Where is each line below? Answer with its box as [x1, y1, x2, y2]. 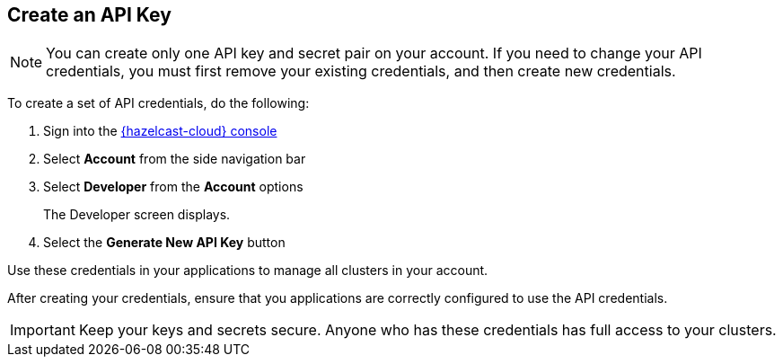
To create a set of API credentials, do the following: [7, 95, 310, 111]
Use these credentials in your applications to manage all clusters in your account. [7, 262, 488, 279]
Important [10, 321, 75, 340]
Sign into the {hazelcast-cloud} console [43, 123, 277, 139]
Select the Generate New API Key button [43, 235, 286, 251]
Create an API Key [7, 4, 172, 26]
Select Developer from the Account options [43, 179, 304, 195]
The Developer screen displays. [43, 207, 231, 223]
